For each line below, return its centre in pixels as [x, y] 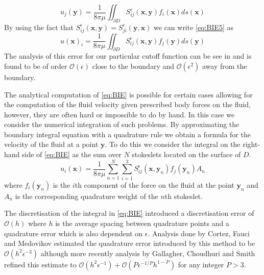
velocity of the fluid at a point [51, 144]
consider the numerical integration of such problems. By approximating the [122, 124]
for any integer [201, 264]
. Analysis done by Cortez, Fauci [199, 233]
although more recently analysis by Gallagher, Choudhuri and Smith [148, 253]
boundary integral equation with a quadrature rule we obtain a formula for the [127, 134]
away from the [224, 66]
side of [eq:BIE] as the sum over [72, 154]
